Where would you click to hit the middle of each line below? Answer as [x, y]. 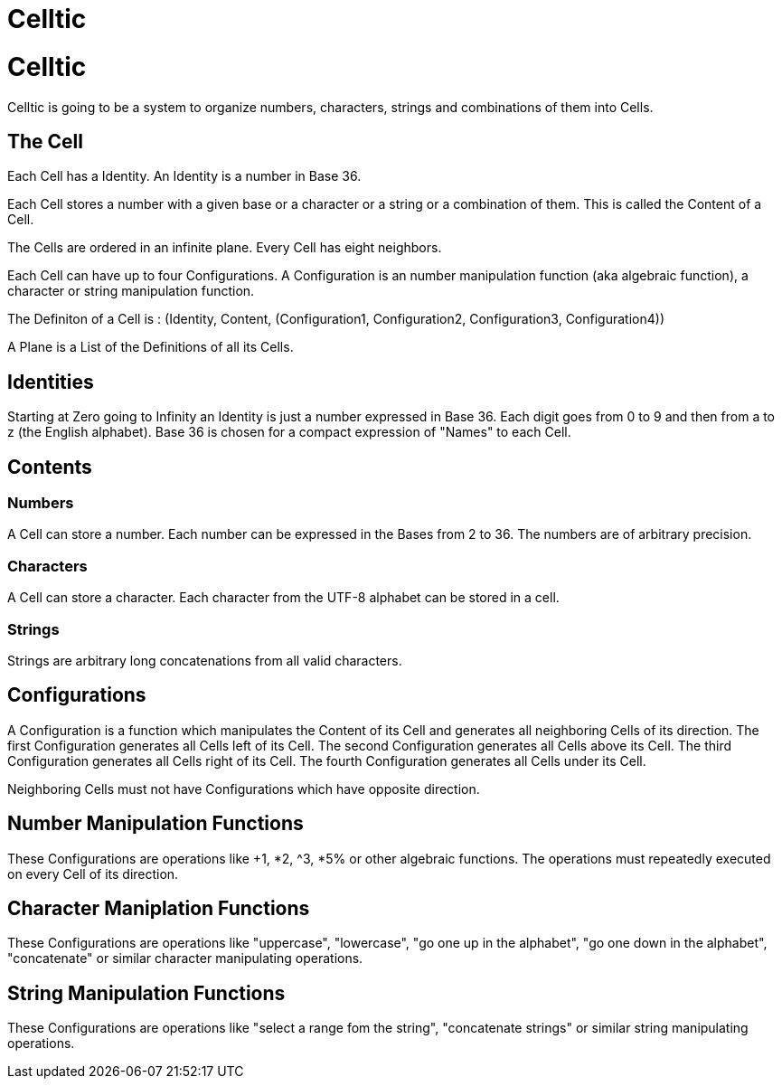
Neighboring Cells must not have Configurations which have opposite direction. [244, 789]
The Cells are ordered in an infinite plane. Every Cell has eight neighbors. [225, 248]
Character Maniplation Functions [159, 909]
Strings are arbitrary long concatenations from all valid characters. [205, 660]
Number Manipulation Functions [155, 824]
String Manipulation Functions [146, 993]
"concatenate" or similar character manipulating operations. [185, 959]
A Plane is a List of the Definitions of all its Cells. [151, 347]
